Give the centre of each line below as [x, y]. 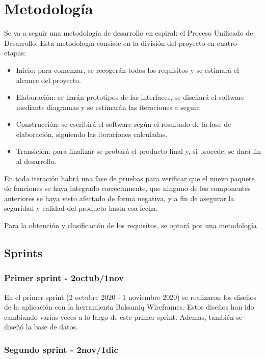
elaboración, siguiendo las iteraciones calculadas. [92, 134]
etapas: [15, 53]
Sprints [23, 253]
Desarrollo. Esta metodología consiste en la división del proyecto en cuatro [121, 43]
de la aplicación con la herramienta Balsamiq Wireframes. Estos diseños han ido [129, 307]
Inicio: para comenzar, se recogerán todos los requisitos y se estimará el [127, 70]
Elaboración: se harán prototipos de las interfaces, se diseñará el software [130, 97]
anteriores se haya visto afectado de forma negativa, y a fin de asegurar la [119, 198]
